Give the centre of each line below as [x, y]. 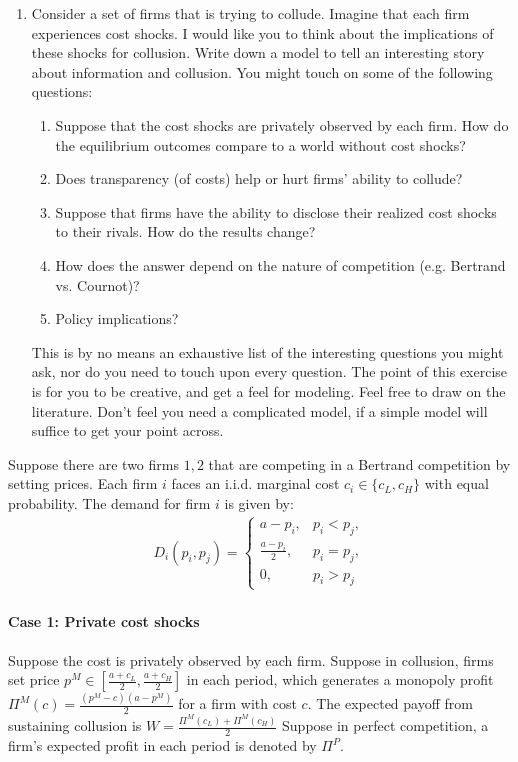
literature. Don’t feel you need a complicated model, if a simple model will [259, 410]
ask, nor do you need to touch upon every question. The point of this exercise [269, 371]
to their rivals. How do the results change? [185, 231]
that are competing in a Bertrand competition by [359, 463]
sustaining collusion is [75, 725]
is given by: [259, 502]
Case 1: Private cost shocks [104, 621]
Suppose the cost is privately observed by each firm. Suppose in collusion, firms [251, 659]
